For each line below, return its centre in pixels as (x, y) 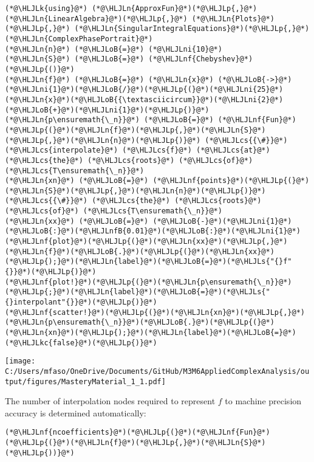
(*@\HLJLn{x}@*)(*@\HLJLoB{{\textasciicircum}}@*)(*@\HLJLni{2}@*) (144, 99)
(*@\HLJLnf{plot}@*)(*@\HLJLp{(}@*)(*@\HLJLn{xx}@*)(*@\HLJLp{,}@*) (146, 242)
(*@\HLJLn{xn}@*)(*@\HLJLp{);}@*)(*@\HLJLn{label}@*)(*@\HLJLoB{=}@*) (151, 333)
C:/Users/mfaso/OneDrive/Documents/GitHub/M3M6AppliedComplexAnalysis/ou (157, 371)
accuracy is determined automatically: (76, 412)
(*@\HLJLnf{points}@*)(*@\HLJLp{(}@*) (231, 181)
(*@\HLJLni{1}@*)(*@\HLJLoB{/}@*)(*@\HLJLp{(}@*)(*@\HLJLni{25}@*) (144, 90)
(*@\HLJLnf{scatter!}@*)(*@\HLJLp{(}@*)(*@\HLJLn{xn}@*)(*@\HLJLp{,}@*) (155, 312)
